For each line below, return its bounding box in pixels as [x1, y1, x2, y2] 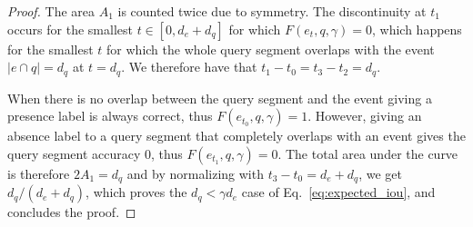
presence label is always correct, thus [7, 106, 213, 125]
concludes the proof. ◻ [7, 202, 136, 222]
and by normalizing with [126, 163, 264, 183]
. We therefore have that [121, 57, 257, 76]
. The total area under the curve [277, 143, 458, 163]
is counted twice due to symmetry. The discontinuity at [117, 2, 427, 20]
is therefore [7, 163, 70, 183]
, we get [358, 163, 402, 183]
